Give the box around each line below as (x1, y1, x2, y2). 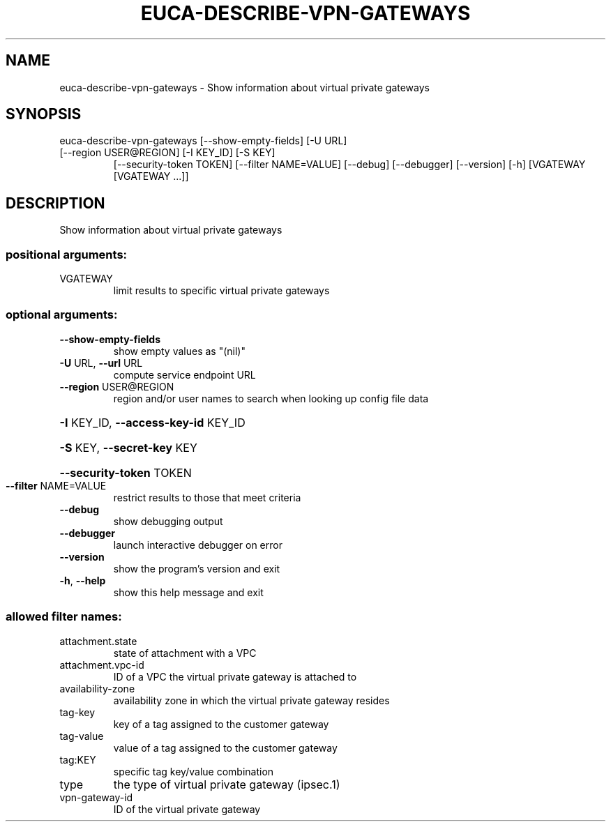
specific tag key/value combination (113, 765, 274, 777)
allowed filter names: (6, 609, 122, 624)
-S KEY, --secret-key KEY (59, 440, 197, 455)
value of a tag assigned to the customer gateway (113, 741, 338, 754)
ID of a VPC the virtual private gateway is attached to (113, 670, 357, 683)
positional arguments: (6, 247, 128, 261)
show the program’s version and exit (113, 562, 280, 575)
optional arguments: (6, 308, 118, 322)
